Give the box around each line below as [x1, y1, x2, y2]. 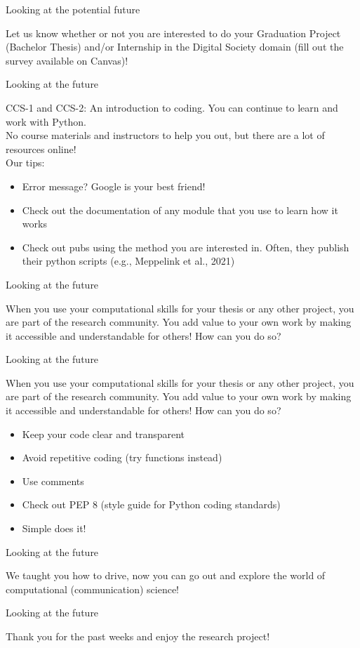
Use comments [22, 473, 84, 488]
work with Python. [6, 114, 86, 128]
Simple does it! [22, 521, 86, 536]
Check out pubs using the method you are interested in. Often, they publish [22, 239, 349, 254]
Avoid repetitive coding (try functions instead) [22, 450, 222, 465]
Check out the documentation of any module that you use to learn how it [22, 202, 338, 217]
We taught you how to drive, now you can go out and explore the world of [6, 568, 326, 583]
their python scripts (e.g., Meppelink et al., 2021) [22, 253, 235, 268]
